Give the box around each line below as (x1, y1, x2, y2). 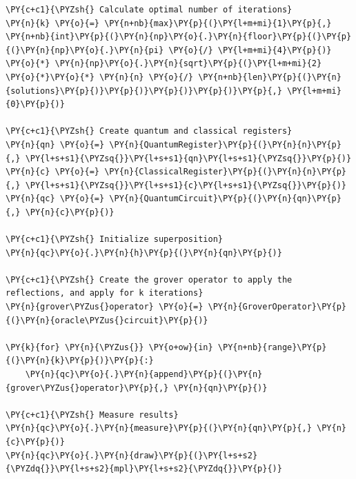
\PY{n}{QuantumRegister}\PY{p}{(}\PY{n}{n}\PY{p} (109, 139, 342, 150)
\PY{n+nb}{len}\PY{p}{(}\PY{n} (198, 72, 342, 82)
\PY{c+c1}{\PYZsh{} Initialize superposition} (6, 234, 223, 245)
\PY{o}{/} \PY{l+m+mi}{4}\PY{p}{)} (168, 45, 332, 55)
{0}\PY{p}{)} (6, 99, 65, 110)
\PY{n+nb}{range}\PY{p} (217, 342, 327, 352)
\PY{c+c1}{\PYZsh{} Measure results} (6, 409, 179, 420)
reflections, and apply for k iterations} (6, 288, 204, 298)
